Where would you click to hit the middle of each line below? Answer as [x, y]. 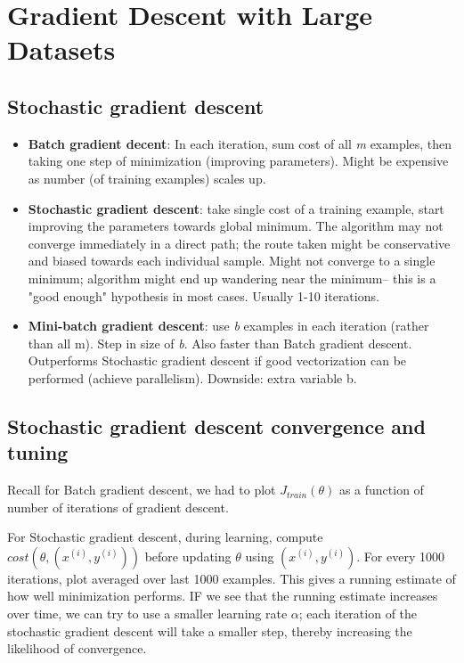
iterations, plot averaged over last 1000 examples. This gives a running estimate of [232, 578]
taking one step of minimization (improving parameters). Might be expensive [238, 161]
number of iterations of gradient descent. [118, 507]
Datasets [61, 49]
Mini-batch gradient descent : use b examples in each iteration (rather [228, 326]
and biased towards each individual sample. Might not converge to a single [232, 261]
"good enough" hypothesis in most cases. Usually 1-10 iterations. [204, 295]
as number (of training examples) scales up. [147, 178]
